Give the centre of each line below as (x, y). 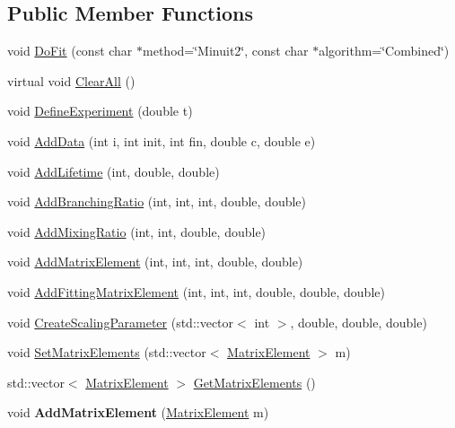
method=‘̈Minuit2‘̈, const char (226, 51)
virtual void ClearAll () (71, 80)
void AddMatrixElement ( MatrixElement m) (138, 412)
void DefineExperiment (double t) (100, 111)
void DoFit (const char (70, 51)
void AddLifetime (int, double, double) (114, 171)
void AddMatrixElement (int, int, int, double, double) (155, 262)
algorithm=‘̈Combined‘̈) (384, 51)
